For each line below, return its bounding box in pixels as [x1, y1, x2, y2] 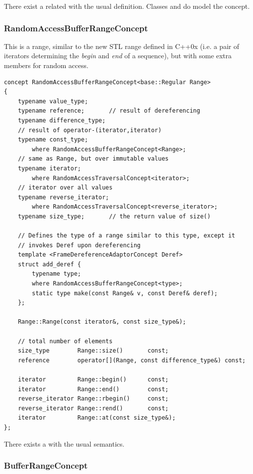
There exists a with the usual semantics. [4, 438, 125, 449]
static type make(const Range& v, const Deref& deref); [32, 289, 218, 297]
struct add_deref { [18, 261, 81, 268]
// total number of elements [18, 337, 113, 345]
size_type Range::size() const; [18, 347, 169, 355]
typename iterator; [18, 165, 81, 172]
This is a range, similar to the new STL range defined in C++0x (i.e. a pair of [4, 41, 239, 51]
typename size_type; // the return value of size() [18, 213, 211, 220]
